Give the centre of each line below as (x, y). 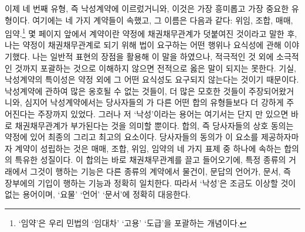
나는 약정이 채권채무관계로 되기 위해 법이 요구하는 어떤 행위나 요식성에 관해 (143, 45)
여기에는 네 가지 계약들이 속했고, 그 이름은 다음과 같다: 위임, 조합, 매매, (163, 20)
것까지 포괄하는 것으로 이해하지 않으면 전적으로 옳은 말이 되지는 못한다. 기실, (155, 68)
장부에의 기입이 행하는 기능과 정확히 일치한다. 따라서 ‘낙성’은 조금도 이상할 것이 (150, 182)
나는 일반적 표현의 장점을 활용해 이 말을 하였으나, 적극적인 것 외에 (153, 57)
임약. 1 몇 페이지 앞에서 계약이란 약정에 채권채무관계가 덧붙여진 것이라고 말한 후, (151, 33)
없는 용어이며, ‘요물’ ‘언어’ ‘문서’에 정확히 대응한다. (98, 194)
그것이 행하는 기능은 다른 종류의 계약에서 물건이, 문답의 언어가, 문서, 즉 (160, 171)
